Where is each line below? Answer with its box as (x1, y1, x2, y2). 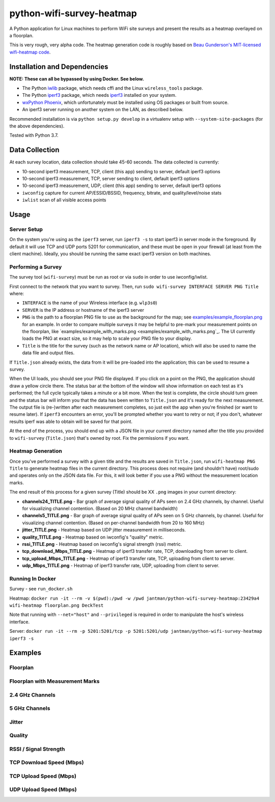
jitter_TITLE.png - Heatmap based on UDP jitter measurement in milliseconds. (22, 527, 186, 533)
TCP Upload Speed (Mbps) (9, 772, 76, 780)
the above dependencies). (9, 123, 65, 129)
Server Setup (9, 226, 43, 233)
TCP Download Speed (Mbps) (9, 759, 84, 766)
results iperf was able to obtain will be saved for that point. (9, 418, 132, 424)
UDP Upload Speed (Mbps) (9, 786, 77, 793)
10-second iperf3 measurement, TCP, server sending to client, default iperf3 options (22, 176, 200, 182)
